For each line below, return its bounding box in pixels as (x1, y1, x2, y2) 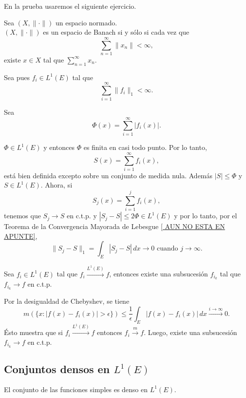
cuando (156, 245, 178, 252)
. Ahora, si (40, 180, 73, 190)
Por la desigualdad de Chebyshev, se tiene (4, 296, 130, 306)
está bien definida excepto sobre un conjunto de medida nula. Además (4, 170, 213, 180)
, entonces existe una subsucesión (109, 269, 208, 279)
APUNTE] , (4, 230, 38, 241)
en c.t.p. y (66, 210, 97, 221)
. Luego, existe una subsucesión (144, 327, 237, 337)
